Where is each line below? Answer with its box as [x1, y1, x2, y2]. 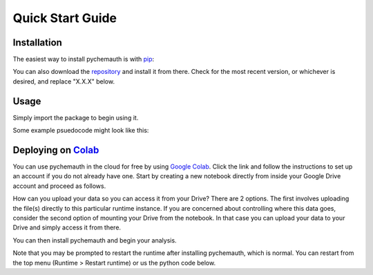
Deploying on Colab [12, 144, 99, 155]
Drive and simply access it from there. [12, 223, 121, 231]
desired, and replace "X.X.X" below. [12, 77, 115, 86]
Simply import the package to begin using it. [12, 113, 139, 122]
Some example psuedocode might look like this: [12, 126, 149, 135]
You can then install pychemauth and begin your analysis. [12, 236, 177, 245]
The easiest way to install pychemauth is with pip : [12, 55, 155, 64]
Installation [12, 37, 62, 48]
